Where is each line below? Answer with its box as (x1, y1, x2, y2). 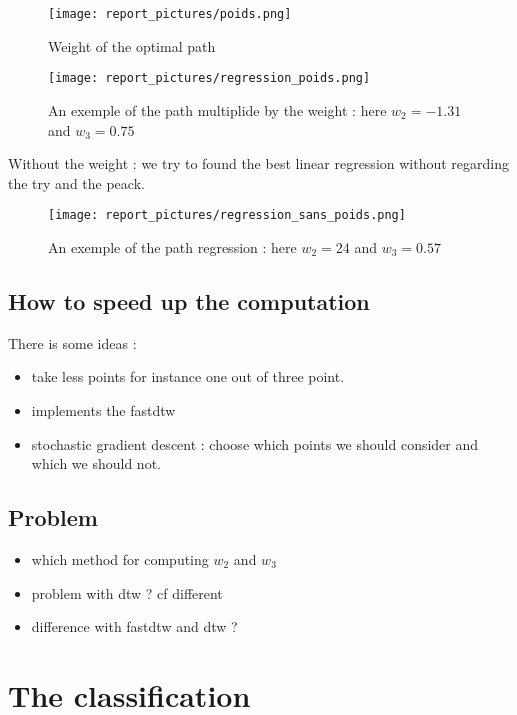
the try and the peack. (8, 172, 145, 193)
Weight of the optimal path (48, 35, 216, 56)
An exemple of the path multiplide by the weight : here (48, 99, 387, 120)
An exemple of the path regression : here (48, 236, 297, 257)
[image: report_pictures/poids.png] (48, 7, 292, 21)
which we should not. (31, 453, 161, 474)
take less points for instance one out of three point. (31, 366, 345, 387)
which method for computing (31, 548, 209, 569)
